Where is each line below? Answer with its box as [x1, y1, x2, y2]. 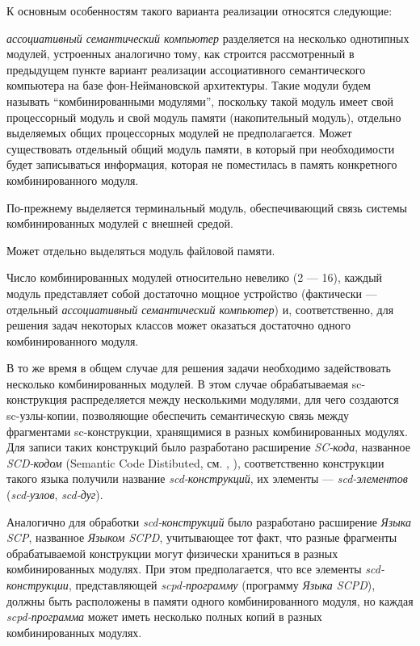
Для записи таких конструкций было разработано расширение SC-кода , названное [6, 438, 410, 455]
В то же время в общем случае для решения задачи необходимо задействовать [6, 359, 391, 376]
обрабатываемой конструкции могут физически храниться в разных [6, 544, 338, 561]
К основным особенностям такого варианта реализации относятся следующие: [6, 2, 393, 19]
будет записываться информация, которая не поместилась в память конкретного [6, 156, 397, 173]
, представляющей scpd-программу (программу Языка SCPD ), [68, 577, 376, 593]
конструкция [6, 391, 68, 408]
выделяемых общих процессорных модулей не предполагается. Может [6, 124, 352, 141]
